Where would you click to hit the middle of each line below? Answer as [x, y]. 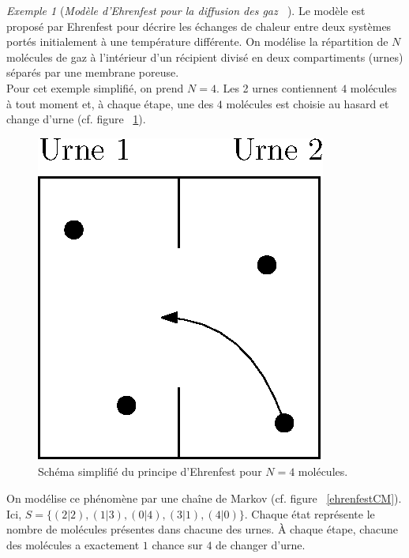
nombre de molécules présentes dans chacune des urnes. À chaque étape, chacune [202, 529]
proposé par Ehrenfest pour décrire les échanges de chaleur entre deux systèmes [199, 26]
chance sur [177, 544]
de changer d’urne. [261, 544]
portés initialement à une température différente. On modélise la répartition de [197, 41]
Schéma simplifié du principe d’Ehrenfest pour [150, 471]
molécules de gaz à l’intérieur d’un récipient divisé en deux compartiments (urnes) [205, 57]
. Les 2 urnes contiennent [277, 87]
